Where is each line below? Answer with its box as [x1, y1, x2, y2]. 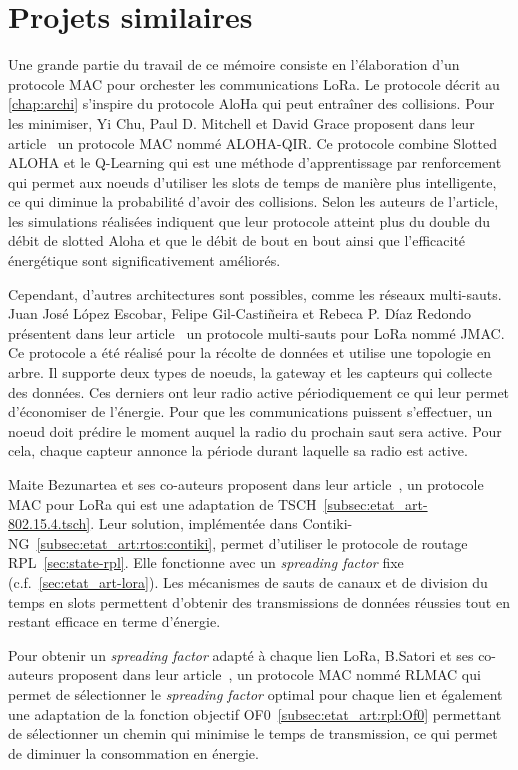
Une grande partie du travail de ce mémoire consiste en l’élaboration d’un [8, 54, 460, 75]
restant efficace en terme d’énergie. [8, 611, 221, 632]
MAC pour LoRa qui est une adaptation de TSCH [8, 493, 317, 514]
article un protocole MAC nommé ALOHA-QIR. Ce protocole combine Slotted [8, 132, 497, 153]
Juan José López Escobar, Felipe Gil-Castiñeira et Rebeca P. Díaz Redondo [8, 303, 471, 324]
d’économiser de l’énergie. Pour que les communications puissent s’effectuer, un [8, 401, 493, 422]
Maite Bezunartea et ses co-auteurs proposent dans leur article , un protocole [8, 474, 484, 494]
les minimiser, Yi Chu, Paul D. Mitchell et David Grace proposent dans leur [8, 112, 475, 133]
